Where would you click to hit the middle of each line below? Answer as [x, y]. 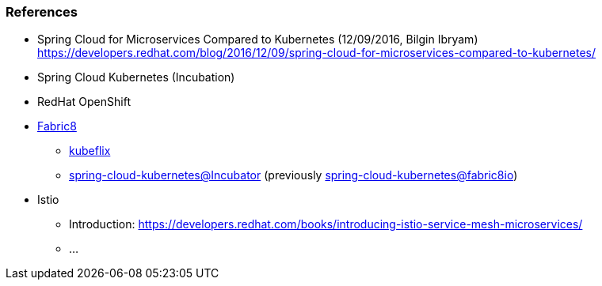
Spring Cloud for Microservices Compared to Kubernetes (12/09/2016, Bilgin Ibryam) [258, 40]
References [42, 12]
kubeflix [90, 151]
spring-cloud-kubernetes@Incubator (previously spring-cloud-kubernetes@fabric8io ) [293, 175]
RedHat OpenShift [84, 102]
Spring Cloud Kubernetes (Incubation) [136, 77]
